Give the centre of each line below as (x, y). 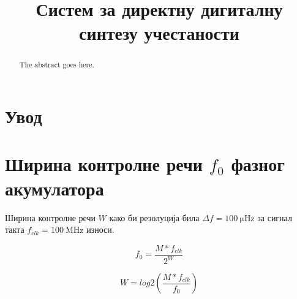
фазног (258, 164)
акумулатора (55, 188)
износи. (100, 229)
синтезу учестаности (159, 33)
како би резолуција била (154, 217)
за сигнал (275, 217)
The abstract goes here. (57, 65)
